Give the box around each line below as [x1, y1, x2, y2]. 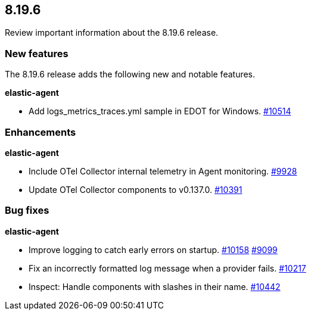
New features [5, 47, 69, 60]
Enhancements [5, 126, 76, 138]
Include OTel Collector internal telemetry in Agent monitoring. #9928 [29, 166, 297, 176]
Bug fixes [5, 204, 49, 217]
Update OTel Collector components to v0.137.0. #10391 [29, 184, 242, 195]
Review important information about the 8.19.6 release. [5, 27, 219, 38]
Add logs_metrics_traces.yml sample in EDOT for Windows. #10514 [29, 106, 291, 117]
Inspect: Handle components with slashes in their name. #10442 [29, 281, 281, 292]
